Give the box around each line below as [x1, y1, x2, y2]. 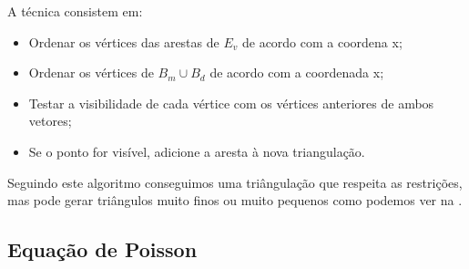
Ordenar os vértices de [28, 63, 154, 82]
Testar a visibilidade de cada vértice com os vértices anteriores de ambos [28, 93, 434, 112]
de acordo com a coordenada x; [209, 63, 384, 82]
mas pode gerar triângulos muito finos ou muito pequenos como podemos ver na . [7, 191, 463, 210]
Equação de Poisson [7, 235, 198, 264]
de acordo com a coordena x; [241, 32, 403, 51]
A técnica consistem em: [7, 2, 143, 20]
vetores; [28, 111, 72, 130]
